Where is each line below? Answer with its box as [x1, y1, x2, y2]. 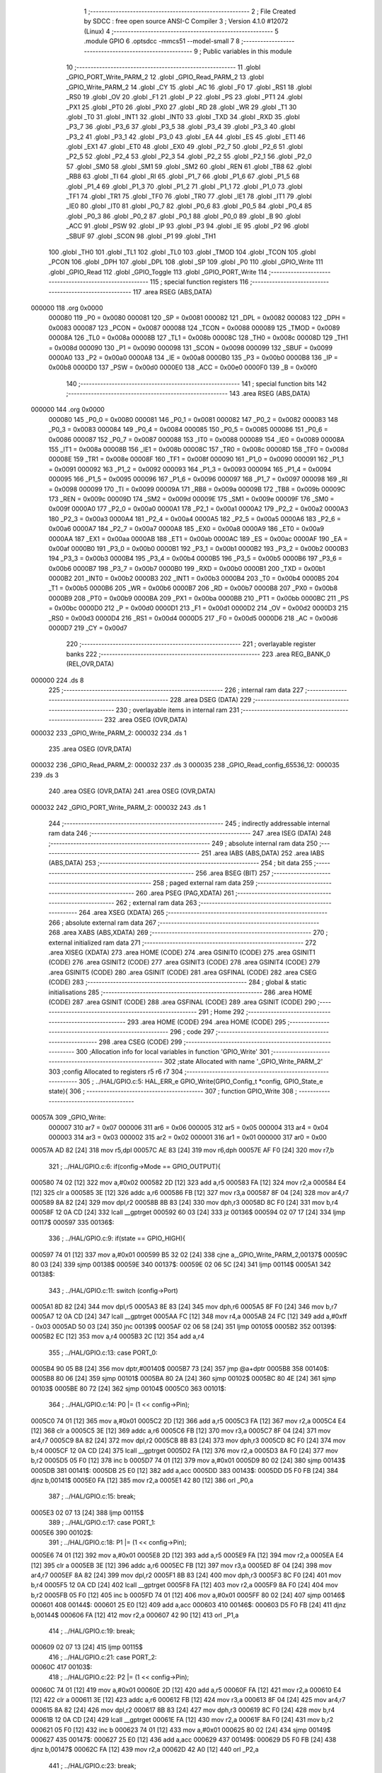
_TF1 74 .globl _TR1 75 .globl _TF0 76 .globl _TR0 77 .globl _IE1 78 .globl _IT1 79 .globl [66, 192, 312, 201]
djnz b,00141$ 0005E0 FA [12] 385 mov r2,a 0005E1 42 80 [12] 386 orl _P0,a [30, 1476, 254, 1484]
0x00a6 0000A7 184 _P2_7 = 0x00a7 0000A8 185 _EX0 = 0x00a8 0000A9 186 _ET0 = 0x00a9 [48, 525, 325, 533]
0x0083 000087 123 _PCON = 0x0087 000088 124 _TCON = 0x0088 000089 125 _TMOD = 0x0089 [48, 323, 340, 332]
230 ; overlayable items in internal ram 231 [115, 706, 240, 714]
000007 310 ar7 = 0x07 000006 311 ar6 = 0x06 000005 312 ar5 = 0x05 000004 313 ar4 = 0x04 [48, 1123, 329, 1131]
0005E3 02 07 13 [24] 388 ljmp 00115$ [30, 1508, 144, 1517]
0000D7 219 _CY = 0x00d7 [48, 624, 127, 633]
